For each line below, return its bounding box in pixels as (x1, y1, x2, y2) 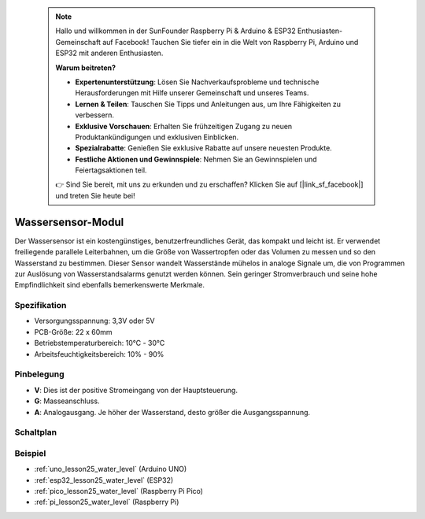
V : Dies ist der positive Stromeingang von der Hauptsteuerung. (34, 385, 238, 395)
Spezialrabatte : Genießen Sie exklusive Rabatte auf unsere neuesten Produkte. (75, 143, 332, 153)
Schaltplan (14, 427, 57, 438)
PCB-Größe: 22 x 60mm (34, 327, 113, 336)
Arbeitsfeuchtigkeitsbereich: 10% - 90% (34, 349, 164, 358)
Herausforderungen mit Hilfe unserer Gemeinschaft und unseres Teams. (75, 88, 309, 98)
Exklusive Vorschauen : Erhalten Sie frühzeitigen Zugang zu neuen (75, 121, 293, 131)
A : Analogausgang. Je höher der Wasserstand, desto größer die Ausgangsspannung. (34, 407, 311, 417)
